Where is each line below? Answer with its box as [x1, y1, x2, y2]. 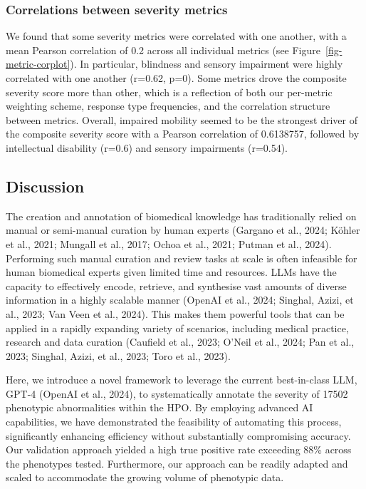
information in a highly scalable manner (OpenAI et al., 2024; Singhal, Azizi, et [6, 292, 354, 307]
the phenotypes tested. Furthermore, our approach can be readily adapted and [6, 455, 348, 470]
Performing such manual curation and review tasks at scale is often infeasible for [6, 250, 357, 265]
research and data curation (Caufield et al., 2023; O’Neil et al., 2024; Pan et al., [6, 334, 355, 349]
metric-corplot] [6, 56, 70, 71]
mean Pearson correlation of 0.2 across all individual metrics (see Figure [6, 42, 320, 57]
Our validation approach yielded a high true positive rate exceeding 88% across [6, 442, 352, 457]
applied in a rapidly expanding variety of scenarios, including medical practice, [6, 320, 349, 335]
